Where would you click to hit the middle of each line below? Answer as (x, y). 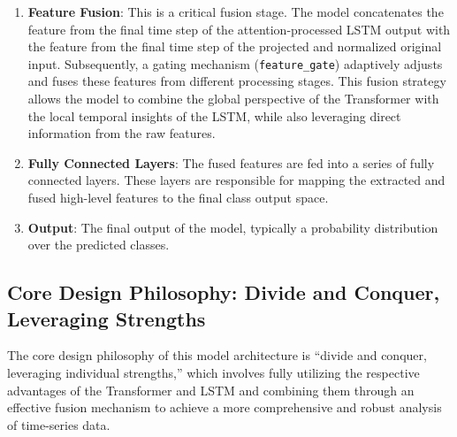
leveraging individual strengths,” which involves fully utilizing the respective (213, 372)
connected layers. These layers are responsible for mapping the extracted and (236, 180)
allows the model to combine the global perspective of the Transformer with (233, 99)
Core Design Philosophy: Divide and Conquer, (224, 292)
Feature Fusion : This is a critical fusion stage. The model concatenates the (236, 11)
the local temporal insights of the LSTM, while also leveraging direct (214, 115)
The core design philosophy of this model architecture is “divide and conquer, (217, 355)
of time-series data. (59, 424)
